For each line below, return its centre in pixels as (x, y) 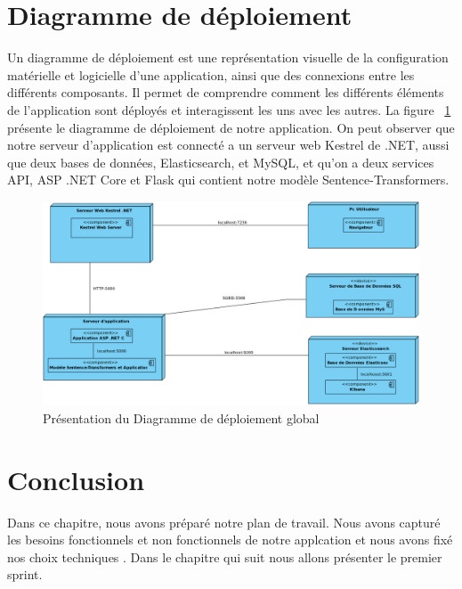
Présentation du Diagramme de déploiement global (181, 417)
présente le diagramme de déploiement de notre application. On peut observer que (231, 127)
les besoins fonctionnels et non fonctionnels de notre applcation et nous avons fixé (230, 540)
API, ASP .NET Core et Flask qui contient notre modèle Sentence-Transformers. (228, 180)
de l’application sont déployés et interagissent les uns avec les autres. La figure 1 (229, 109)
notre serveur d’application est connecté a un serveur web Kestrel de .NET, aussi (228, 145)
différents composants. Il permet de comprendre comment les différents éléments (226, 92)
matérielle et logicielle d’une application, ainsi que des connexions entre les (211, 74)
